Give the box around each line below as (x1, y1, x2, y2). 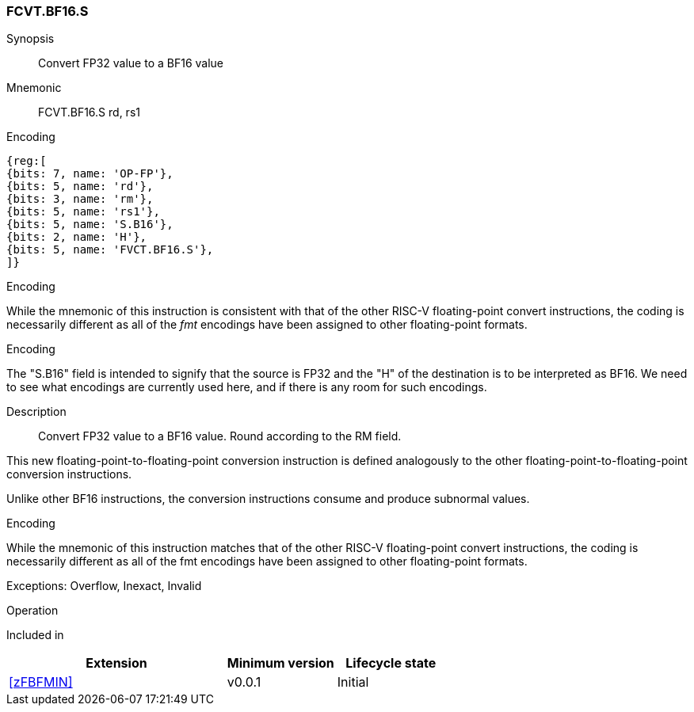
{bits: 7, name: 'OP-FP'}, (6, 167, 173, 181)
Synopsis (6, 32, 55, 46)
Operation (6, 603, 59, 618)
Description (6, 405, 67, 419)
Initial (337, 674, 369, 691)
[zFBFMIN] (9, 674, 73, 691)
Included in (6, 628, 64, 642)
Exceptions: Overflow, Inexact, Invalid (6, 579, 202, 593)
